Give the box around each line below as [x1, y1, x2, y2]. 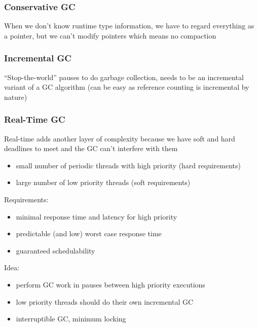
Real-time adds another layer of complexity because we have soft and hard [4, 133, 235, 143]
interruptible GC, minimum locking [16, 313, 126, 324]
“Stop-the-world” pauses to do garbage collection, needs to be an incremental [4, 71, 244, 82]
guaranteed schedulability [16, 245, 95, 256]
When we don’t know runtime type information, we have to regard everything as [4, 20, 254, 31]
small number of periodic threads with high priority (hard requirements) [16, 160, 241, 170]
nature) [4, 91, 27, 102]
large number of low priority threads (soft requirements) [16, 177, 191, 188]
